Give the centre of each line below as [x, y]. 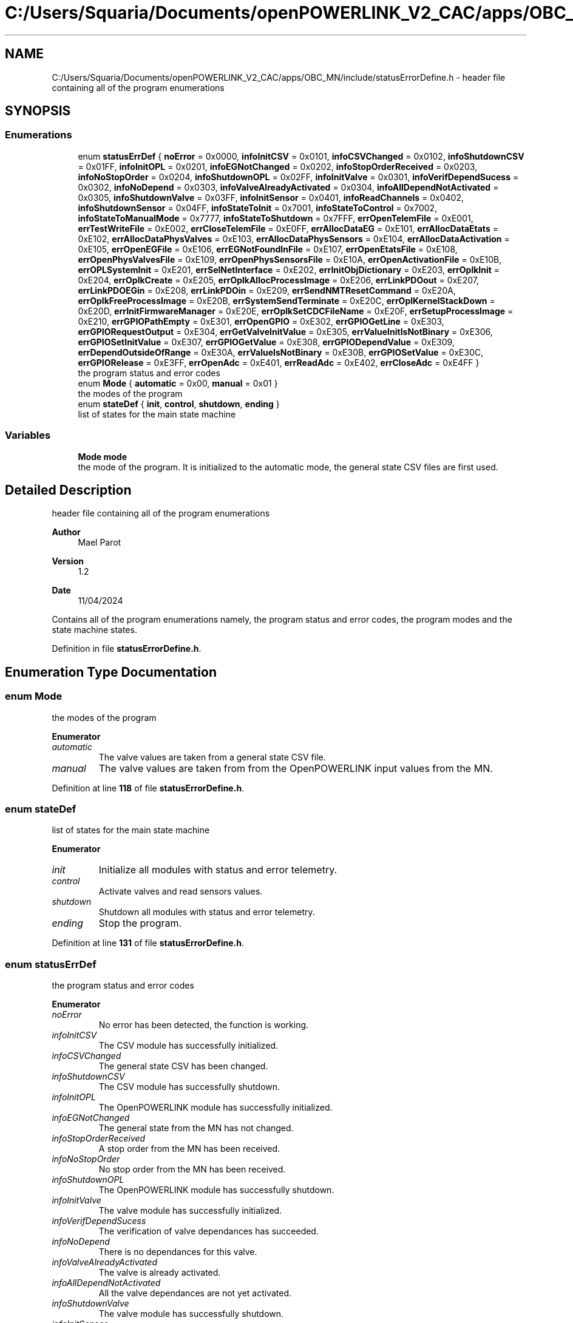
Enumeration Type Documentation [111, 672]
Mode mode [103, 456]
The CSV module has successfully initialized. [188, 1046]
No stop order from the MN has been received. [192, 1169]
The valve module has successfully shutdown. [191, 1314]
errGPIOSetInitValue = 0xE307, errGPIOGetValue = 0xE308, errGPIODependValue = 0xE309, [266, 342]
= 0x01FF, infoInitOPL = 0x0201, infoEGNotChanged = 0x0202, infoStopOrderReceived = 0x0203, [278, 166]
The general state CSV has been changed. [183, 1066]
